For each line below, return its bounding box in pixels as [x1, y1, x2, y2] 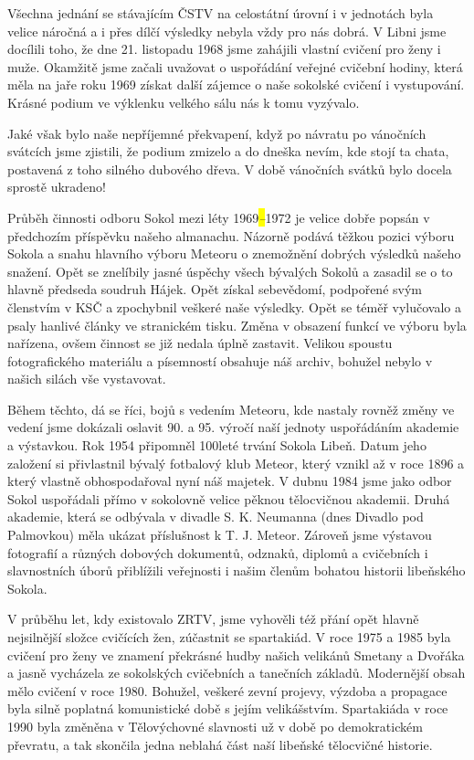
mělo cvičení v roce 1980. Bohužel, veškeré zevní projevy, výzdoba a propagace [7, 681, 448, 700]
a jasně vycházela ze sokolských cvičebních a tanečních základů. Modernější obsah [7, 663, 466, 682]
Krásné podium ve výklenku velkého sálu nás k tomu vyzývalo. [7, 92, 360, 111]
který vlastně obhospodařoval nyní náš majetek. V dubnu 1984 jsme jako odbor [7, 471, 452, 491]
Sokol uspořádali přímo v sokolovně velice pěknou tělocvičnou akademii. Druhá [7, 489, 450, 508]
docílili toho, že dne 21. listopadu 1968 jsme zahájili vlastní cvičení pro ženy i [7, 39, 441, 58]
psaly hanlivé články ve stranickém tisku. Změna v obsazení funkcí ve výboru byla [7, 315, 467, 334]
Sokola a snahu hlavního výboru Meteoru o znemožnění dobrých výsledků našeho [7, 244, 461, 263]
